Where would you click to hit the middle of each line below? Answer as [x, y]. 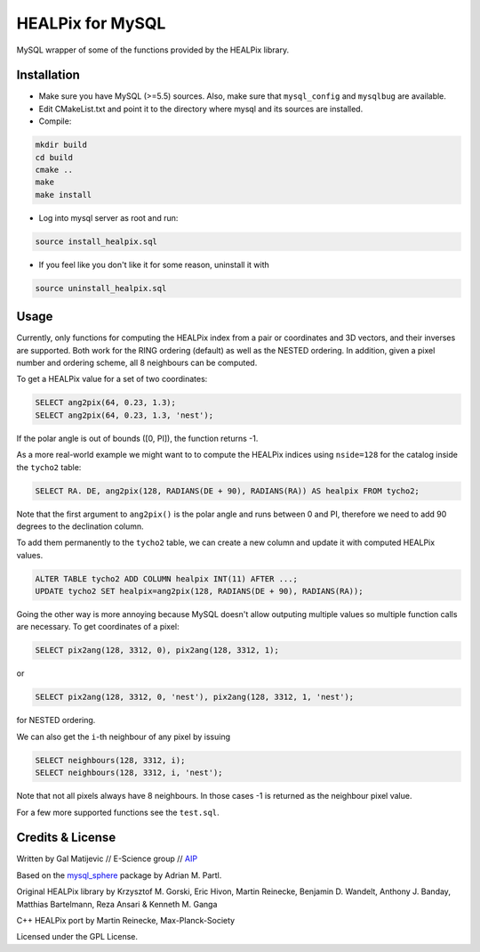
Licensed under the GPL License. [77, 937]
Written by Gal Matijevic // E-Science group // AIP [107, 858]
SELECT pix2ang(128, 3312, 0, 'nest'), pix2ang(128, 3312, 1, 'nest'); [195, 697]
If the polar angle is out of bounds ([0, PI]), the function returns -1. [137, 438]
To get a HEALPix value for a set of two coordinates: [112, 379]
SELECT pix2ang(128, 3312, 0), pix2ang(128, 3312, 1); [157, 651]
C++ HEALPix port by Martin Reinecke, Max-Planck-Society [126, 920]
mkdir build [61, 145]
